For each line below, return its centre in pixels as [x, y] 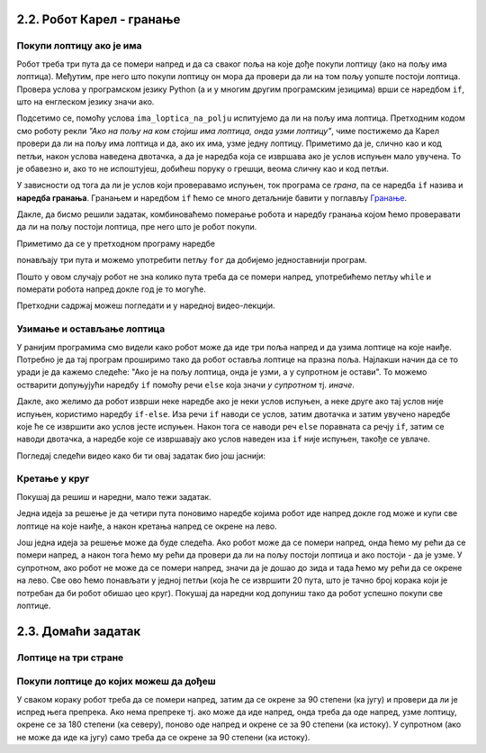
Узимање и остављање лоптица [91, 329]
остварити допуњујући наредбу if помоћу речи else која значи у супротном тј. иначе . [186, 385]
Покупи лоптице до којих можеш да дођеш [116, 682]
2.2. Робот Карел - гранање [99, 19]
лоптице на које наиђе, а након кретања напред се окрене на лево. [147, 526]
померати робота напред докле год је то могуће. [111, 289]
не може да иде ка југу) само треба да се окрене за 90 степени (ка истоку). [163, 737]
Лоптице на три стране [70, 658]
